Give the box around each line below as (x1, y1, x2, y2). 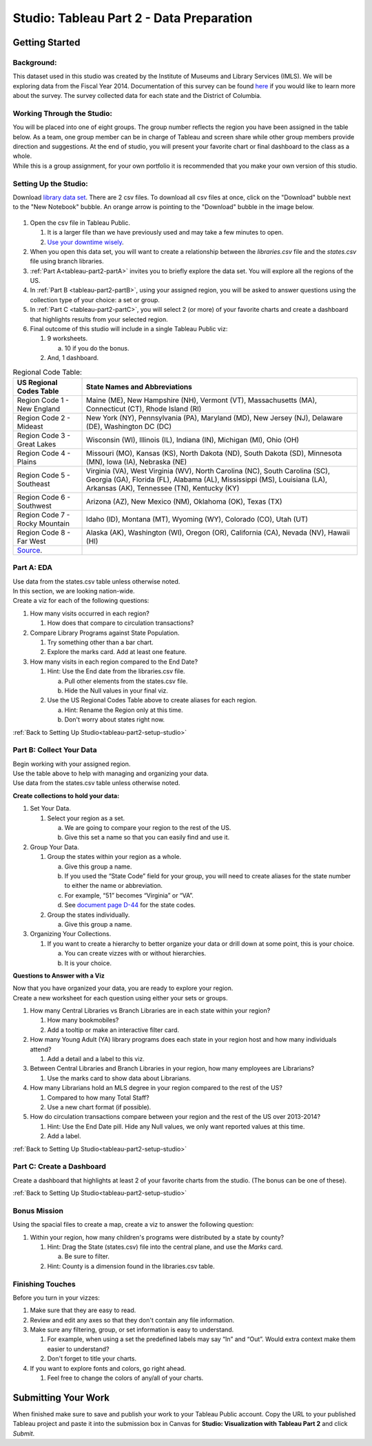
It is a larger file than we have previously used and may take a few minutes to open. (47, 228, 284, 237)
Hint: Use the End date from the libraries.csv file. (47, 667, 185, 675)
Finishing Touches (12, 1279, 76, 1289)
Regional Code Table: (12, 367, 83, 377)
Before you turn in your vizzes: (12, 1294, 100, 1302)
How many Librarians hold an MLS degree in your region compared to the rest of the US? (30, 1084, 282, 1092)
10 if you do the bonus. (64, 344, 130, 352)
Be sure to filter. (64, 1252, 110, 1260)
